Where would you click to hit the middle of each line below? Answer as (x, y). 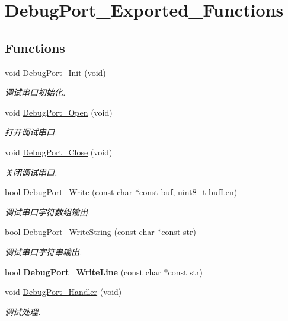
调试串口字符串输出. (44, 251)
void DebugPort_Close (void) (59, 152)
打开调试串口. (31, 132)
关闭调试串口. (31, 172)
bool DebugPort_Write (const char (69, 192)
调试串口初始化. (35, 92)
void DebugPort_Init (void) (55, 72)
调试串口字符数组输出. (48, 212)
